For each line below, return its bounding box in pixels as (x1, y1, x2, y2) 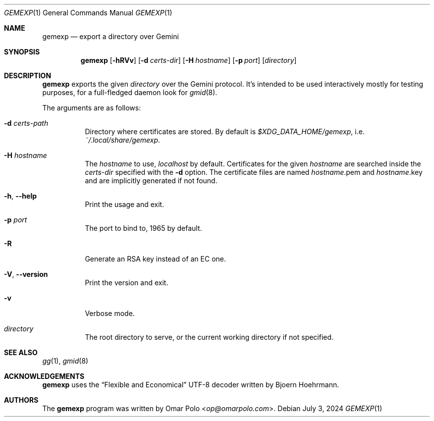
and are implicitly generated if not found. (85, 176, 217, 185)
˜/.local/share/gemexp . (85, 136, 161, 144)
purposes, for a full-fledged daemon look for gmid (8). (42, 88, 217, 97)
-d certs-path (4, 119, 49, 127)
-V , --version (4, 270, 48, 278)
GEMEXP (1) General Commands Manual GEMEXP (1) (4, 8, 172, 17)
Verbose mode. (85, 309, 135, 317)
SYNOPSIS (4, 48, 40, 56)
